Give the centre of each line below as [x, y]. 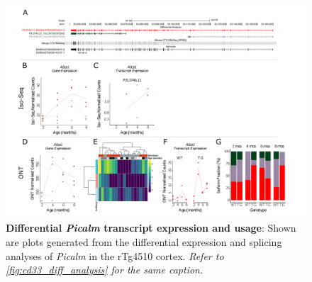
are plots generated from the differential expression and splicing [144, 241]
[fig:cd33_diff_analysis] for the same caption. [105, 270]
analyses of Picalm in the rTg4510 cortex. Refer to [115, 255]
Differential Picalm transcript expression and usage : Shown [151, 228]
